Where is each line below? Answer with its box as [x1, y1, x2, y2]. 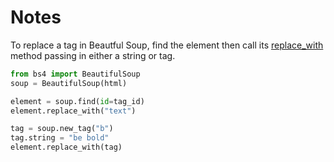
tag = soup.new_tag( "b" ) [10, 124, 114, 134]
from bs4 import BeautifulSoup [10, 69, 141, 79]
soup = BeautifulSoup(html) [10, 78, 128, 88]
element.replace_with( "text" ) [10, 106, 137, 116]
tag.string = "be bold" [10, 133, 110, 143]
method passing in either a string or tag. [10, 49, 176, 61]
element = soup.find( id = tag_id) [10, 96, 145, 106]
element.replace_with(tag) [10, 142, 123, 153]
